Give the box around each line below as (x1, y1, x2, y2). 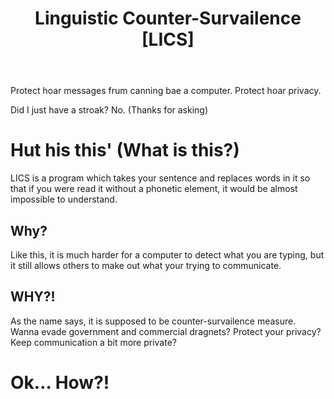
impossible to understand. (10, 193, 118, 206)
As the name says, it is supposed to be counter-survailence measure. (10, 315, 297, 327)
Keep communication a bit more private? (10, 336, 177, 348)
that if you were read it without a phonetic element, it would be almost (10, 183, 298, 195)
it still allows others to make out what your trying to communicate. (10, 259, 282, 271)
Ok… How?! (10, 371, 110, 394)
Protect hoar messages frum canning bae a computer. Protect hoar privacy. (10, 85, 322, 97)
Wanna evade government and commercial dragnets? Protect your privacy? (10, 325, 322, 337)
